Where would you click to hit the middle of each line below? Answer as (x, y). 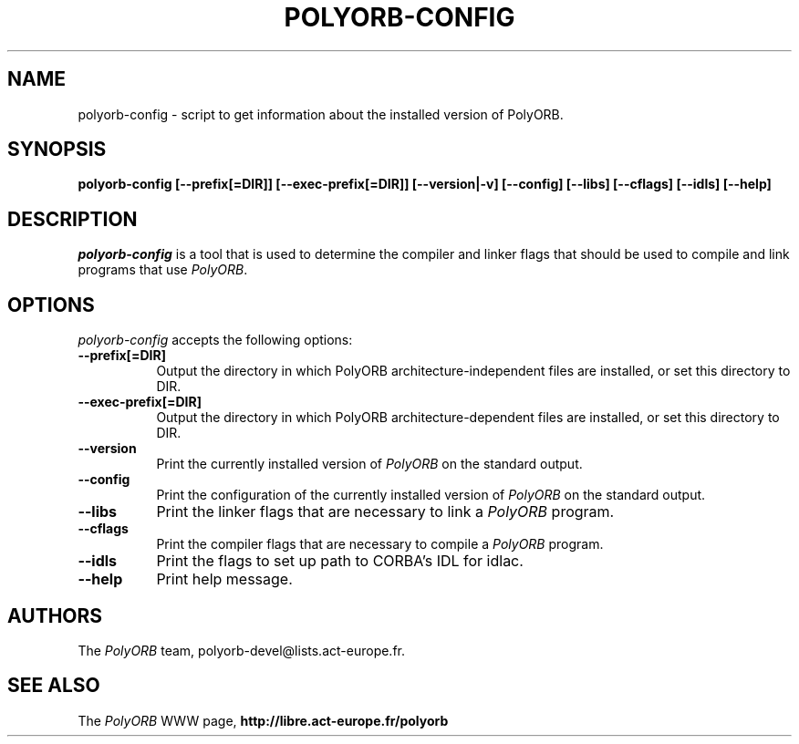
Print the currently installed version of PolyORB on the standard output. (369, 464)
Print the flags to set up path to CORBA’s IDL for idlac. (340, 561)
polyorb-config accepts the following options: (215, 340)
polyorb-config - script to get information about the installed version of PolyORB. (321, 114)
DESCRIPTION (73, 219)
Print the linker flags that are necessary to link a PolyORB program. (385, 512)
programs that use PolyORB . (163, 270)
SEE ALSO (54, 686)
